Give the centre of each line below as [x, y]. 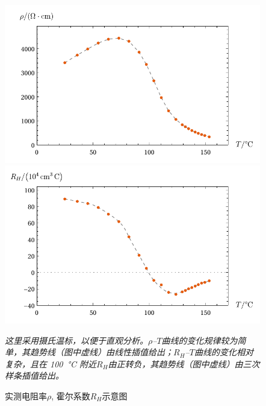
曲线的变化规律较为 [199, 340]
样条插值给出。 [34, 376]
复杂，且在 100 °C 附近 [51, 363]
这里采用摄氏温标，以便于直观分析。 [76, 340]
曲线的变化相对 [224, 352]
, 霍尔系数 [71, 396]
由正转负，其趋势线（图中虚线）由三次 [184, 363]
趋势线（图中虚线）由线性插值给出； [101, 352]
